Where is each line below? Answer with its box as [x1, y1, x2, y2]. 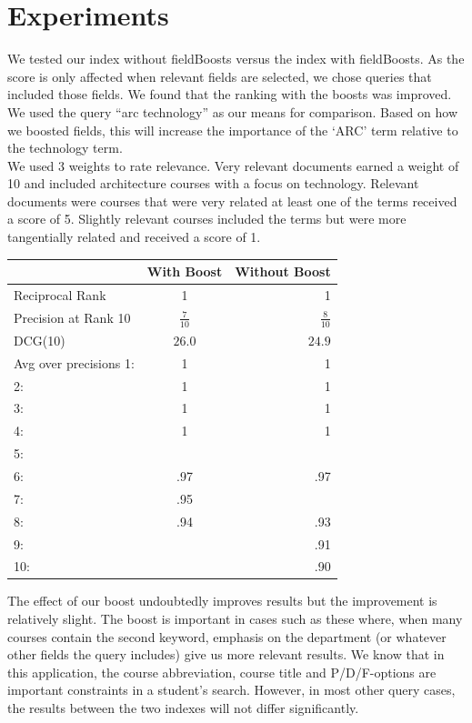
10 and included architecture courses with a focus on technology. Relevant [7, 174, 419, 193]
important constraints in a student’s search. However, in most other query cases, [7, 680, 456, 699]
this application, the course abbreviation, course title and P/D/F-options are [7, 662, 437, 681]
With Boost [146, 262, 223, 281]
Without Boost [235, 262, 331, 281]
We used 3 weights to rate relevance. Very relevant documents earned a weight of [7, 156, 459, 175]
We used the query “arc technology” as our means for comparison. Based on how [7, 102, 458, 121]
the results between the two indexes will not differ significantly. [7, 698, 359, 718]
